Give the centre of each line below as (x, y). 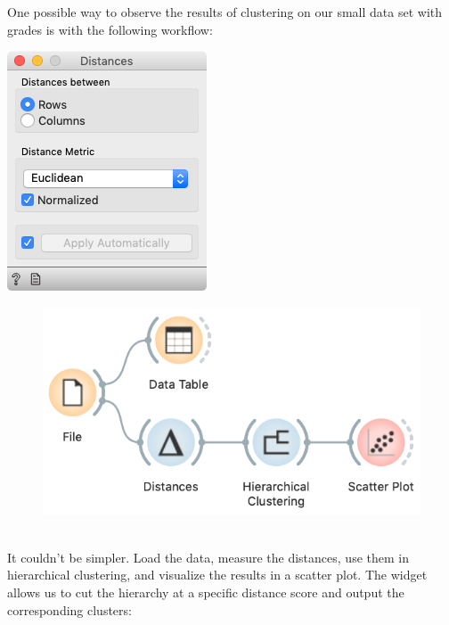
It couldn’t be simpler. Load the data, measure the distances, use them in (208, 557)
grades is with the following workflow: (110, 29)
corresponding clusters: (69, 609)
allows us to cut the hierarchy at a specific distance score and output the (206, 592)
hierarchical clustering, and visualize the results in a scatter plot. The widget (217, 575)
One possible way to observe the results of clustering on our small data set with (225, 12)
